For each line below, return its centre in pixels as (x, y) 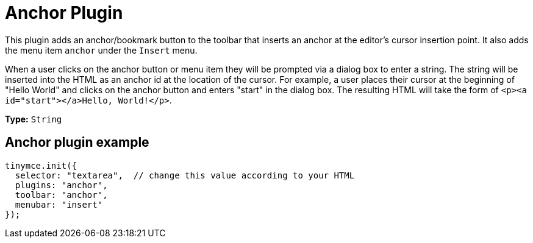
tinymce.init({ (41, 165)
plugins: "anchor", (61, 185)
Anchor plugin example (77, 143)
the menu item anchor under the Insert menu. (101, 50)
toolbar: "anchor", (61, 195)
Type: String (34, 119)
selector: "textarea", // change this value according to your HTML (185, 175)
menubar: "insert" (59, 204)
